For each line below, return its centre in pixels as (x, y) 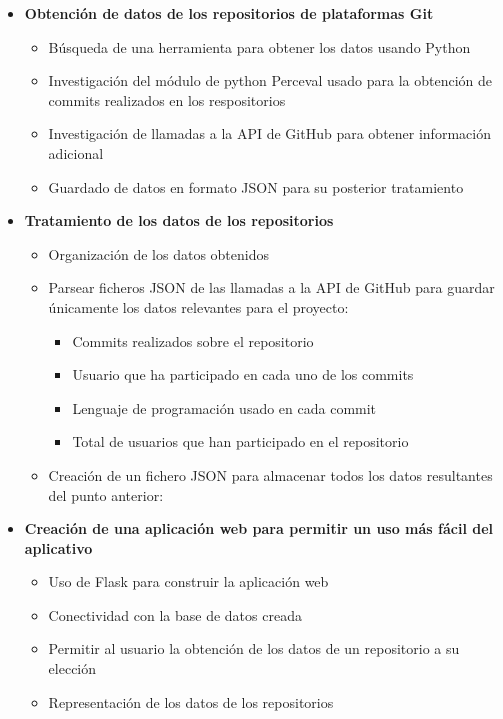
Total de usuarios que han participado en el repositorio (240, 441)
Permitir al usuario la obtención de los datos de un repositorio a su (254, 648)
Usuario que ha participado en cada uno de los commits (243, 374)
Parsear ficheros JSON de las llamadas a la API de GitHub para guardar (271, 287)
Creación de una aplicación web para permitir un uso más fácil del (259, 528)
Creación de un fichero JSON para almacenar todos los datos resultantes (270, 474)
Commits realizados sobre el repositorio (193, 340)
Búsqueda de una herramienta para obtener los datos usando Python (259, 46)
